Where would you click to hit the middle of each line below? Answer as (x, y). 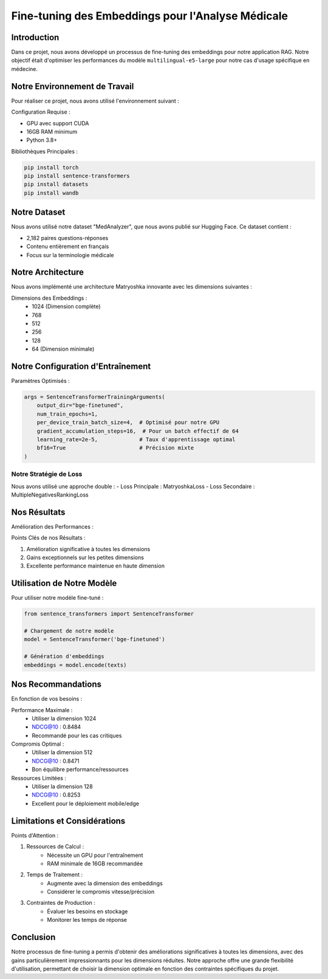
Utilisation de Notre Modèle (64, 583)
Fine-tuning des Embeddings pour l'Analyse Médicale (150, 16)
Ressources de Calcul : (55, 847)
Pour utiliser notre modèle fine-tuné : (57, 598)
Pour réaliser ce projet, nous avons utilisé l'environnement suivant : (95, 101)
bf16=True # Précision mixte (115, 448)
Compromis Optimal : (38, 744)
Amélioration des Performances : (53, 526)
